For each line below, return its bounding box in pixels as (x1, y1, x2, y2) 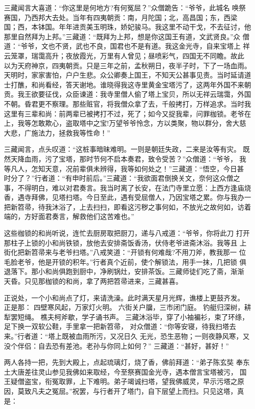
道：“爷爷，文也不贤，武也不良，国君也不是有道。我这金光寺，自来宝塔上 (4, 41, 241, 51)
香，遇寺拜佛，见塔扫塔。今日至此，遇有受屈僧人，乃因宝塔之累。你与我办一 (4, 192, 251, 202)
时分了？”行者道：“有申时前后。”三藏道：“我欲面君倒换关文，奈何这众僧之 (4, 173, 240, 183)
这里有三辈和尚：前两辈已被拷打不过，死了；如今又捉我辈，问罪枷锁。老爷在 (4, 108, 251, 118)
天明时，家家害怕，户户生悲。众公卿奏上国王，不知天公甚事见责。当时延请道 (4, 70, 251, 80)
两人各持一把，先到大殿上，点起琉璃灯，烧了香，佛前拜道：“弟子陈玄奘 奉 (4, 357, 243, 367)
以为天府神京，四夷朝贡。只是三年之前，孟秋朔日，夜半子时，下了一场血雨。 (4, 60, 251, 70)
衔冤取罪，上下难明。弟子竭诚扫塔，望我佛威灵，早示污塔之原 (45, 376, 244, 386)
